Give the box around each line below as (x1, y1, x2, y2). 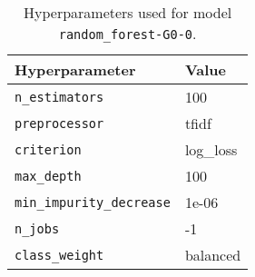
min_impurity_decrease (15, 194, 171, 210)
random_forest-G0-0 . (58, 23, 197, 44)
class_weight (15, 247, 104, 262)
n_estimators (15, 89, 104, 104)
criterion (15, 142, 82, 157)
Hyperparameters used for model (23, 2, 232, 23)
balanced (184, 244, 241, 265)
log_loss (184, 139, 238, 160)
